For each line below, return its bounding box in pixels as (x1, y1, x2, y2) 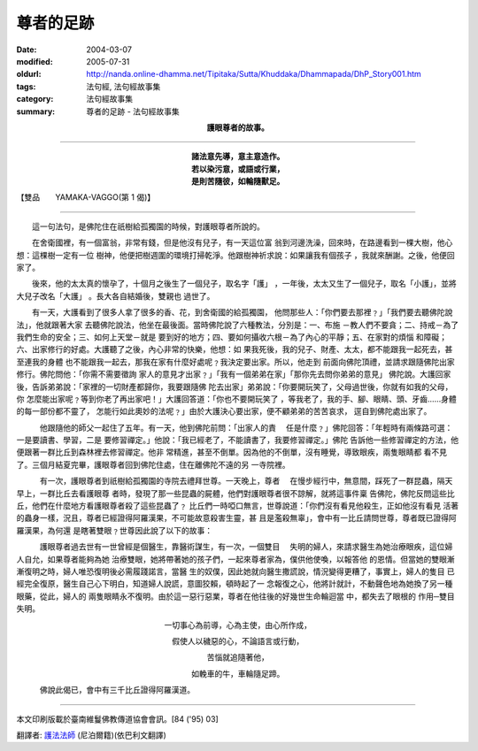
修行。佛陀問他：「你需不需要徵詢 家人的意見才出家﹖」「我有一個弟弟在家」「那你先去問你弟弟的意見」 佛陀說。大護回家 (16, 369, 451, 379)
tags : (16, 80, 36, 92)
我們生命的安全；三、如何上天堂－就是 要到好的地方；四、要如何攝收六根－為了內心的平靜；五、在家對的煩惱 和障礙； (16, 332, 447, 342)
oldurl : (16, 69, 42, 80)
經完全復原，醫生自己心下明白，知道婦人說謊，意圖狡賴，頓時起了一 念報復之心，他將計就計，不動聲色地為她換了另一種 (16, 579, 453, 589)
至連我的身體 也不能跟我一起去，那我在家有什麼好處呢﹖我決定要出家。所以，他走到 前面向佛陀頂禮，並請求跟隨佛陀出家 (16, 356, 455, 367)
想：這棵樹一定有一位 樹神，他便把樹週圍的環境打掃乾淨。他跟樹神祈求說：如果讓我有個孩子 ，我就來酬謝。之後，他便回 (16, 249, 455, 260)
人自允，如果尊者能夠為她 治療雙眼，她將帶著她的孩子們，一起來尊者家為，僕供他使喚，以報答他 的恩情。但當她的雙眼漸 (16, 554, 455, 564)
